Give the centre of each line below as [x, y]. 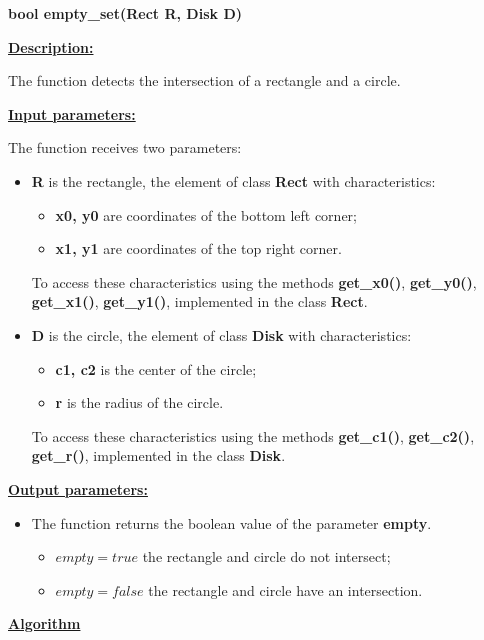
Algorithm [44, 623]
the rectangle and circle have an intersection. [285, 589]
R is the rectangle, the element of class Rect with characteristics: [233, 180]
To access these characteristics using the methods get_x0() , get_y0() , [254, 281]
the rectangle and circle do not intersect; [266, 556]
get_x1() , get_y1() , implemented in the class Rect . [199, 301]
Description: [51, 46]
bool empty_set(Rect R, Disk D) [125, 13]
